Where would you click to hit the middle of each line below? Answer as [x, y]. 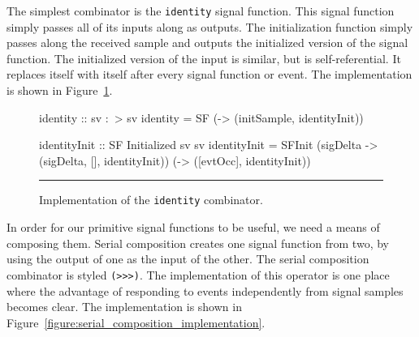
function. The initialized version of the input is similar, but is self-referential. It [204, 58]
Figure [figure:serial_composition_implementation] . [136, 322]
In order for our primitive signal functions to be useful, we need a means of [193, 227]
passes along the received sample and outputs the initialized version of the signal [207, 43]
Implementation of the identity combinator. [151, 200]
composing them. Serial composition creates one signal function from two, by [198, 243]
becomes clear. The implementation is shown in [124, 307]
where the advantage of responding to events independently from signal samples [205, 290]
